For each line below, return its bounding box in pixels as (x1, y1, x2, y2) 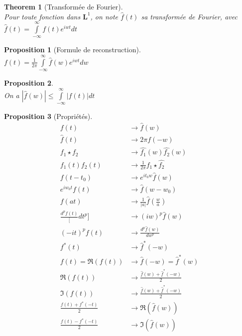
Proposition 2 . (4, 78, 53, 88)
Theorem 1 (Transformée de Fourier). (4, 1, 123, 11)
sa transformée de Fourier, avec (141, 11, 238, 21)
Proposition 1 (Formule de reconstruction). (4, 44, 141, 55)
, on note (90, 11, 119, 21)
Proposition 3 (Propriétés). (4, 111, 93, 121)
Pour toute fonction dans (4, 11, 81, 21)
